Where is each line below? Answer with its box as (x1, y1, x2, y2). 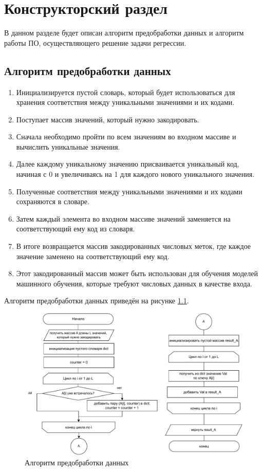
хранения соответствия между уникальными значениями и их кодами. (16, 97, 235, 107)
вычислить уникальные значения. (16, 141, 120, 152)
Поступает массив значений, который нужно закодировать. (16, 114, 199, 124)
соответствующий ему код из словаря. (16, 223, 135, 234)
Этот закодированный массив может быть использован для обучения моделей (16, 268, 258, 279)
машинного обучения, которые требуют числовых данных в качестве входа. (16, 278, 252, 288)
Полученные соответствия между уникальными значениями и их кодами (16, 186, 242, 196)
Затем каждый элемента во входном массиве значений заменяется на (16, 213, 231, 224)
